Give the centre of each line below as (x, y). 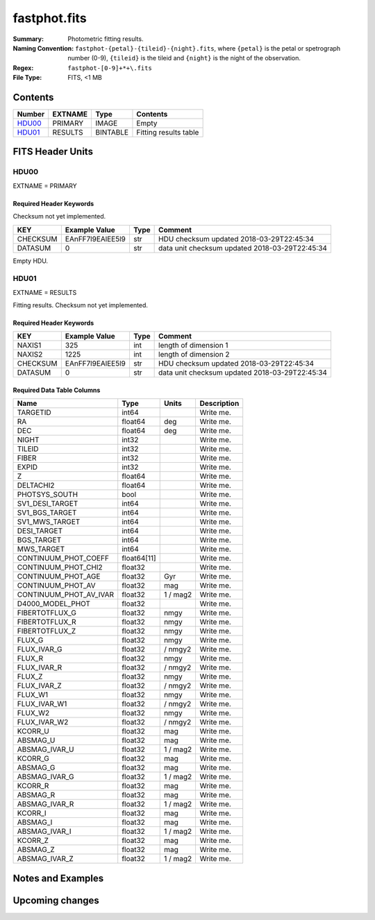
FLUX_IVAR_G (40, 649)
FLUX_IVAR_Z (39, 685)
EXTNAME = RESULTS (45, 292)
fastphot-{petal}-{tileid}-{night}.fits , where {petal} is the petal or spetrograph (208, 48)
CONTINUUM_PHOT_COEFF (63, 559)
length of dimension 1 (193, 346)
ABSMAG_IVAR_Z (45, 859)
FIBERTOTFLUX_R (47, 622)
